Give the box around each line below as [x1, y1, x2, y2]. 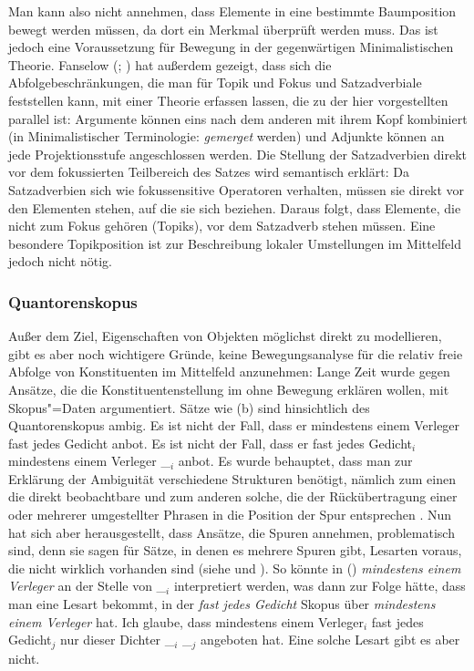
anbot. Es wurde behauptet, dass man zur [178, 451, 413, 470]
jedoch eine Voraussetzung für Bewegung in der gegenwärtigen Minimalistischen [8, 37, 454, 57]
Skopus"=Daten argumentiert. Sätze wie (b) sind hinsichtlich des [8, 397, 370, 417]
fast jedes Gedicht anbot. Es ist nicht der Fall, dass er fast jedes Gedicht [8, 433, 413, 452]
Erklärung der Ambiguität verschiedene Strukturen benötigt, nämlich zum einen [8, 469, 456, 488]
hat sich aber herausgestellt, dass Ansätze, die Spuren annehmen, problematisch [8, 522, 455, 542]
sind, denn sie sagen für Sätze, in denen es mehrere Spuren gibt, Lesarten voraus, [8, 541, 462, 560]
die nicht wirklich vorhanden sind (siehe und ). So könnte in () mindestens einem [8, 558, 461, 577]
